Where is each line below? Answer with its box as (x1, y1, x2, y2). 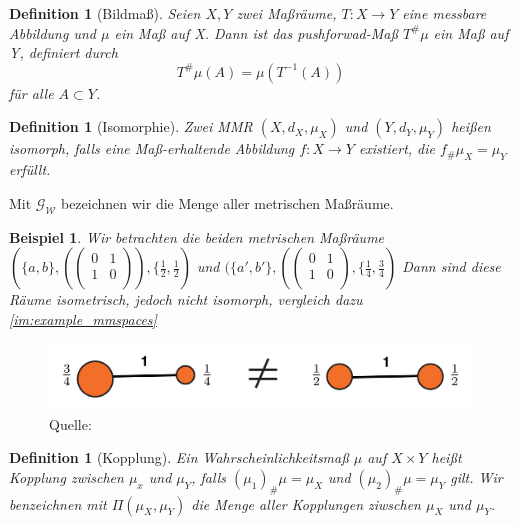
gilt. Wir (450, 466, 503, 487)
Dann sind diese (402, 256, 501, 277)
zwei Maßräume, (236, 3, 337, 23)
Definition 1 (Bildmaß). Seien (9, 3, 201, 23)
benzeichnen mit (9, 493, 107, 514)
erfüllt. (9, 159, 51, 180)
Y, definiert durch (9, 42, 118, 63)
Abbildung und (9, 22, 96, 43)
